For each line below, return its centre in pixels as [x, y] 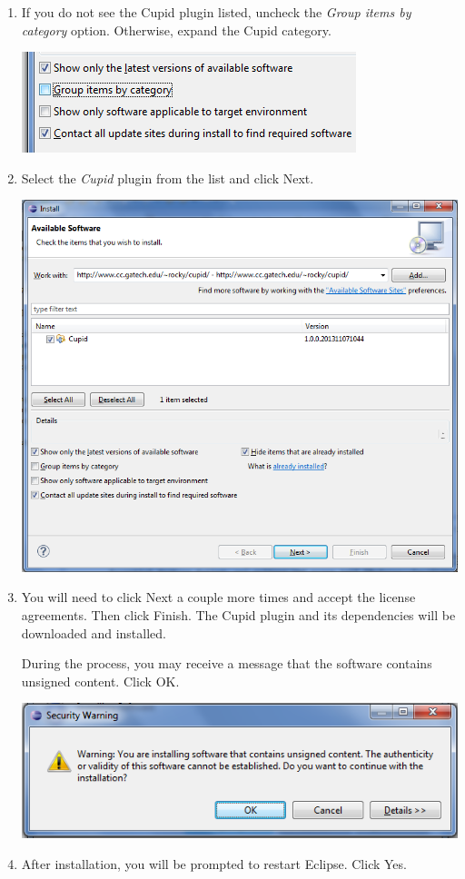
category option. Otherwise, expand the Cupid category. [176, 30]
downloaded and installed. [94, 632]
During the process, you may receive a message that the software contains [227, 663]
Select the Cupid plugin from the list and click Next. [168, 178]
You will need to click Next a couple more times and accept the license [218, 597]
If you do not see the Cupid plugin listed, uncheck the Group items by [216, 12]
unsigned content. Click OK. [100, 681]
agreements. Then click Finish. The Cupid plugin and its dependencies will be [238, 615]
